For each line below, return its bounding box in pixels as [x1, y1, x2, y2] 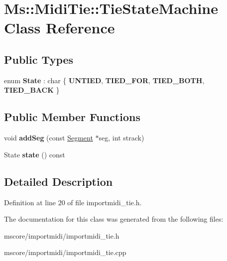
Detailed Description [4, 173, 113, 189]
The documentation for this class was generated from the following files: [4, 214, 224, 224]
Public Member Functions [4, 109, 140, 125]
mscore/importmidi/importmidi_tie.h [4, 230, 119, 241]
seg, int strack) [99, 132, 144, 143]
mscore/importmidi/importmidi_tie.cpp [4, 247, 126, 258]
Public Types [4, 51, 74, 67]
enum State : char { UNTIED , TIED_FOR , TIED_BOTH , [4, 75, 205, 85]
